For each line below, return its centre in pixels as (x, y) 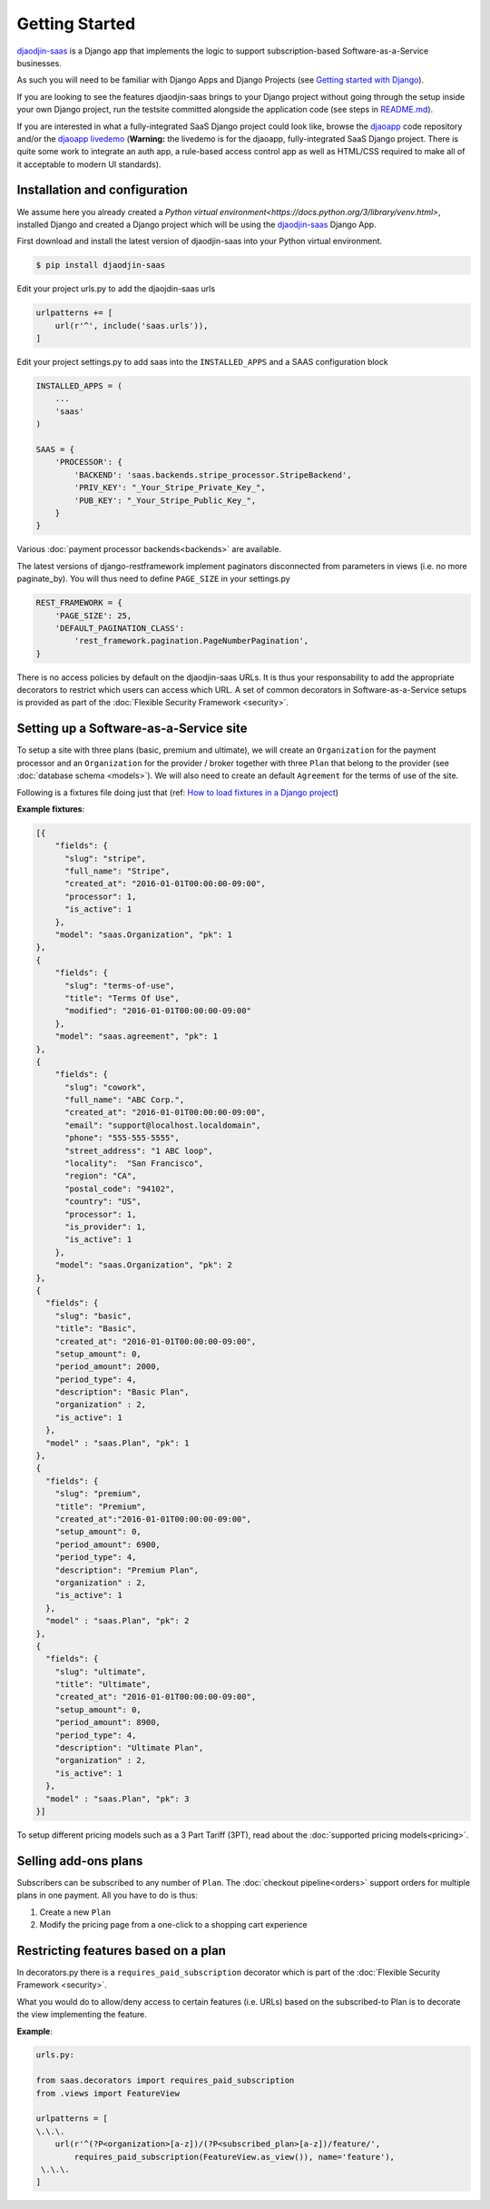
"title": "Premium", (101, 1506)
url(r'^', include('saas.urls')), (132, 325)
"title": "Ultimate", (103, 1685)
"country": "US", (103, 1202)
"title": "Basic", (96, 1329)
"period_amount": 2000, (108, 1367)
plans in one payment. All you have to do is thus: (108, 1895)
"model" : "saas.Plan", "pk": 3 (118, 1799)
